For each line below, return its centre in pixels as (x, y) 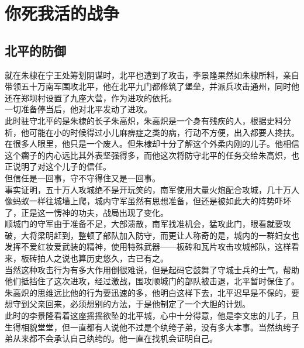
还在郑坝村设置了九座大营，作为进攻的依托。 (91, 97)
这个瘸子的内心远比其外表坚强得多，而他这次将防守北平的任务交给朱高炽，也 (152, 155)
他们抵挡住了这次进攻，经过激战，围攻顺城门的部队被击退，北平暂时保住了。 (152, 281)
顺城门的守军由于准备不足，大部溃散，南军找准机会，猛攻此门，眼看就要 (144, 224)
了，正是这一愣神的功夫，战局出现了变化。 (87, 212)
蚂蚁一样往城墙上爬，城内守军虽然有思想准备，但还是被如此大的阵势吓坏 (152, 201)
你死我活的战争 (62, 13)
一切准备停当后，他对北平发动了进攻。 (78, 109)
